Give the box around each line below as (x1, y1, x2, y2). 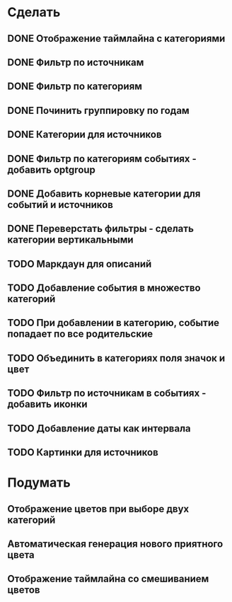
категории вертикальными (7, 234, 134, 246)
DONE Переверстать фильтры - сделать (7, 223, 195, 235)
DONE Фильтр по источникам (7, 56, 144, 68)
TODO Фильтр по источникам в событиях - (7, 387, 207, 400)
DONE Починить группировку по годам (7, 104, 190, 117)
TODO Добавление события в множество (7, 282, 201, 294)
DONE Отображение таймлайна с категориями (7, 33, 226, 45)
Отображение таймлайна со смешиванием (7, 573, 209, 585)
